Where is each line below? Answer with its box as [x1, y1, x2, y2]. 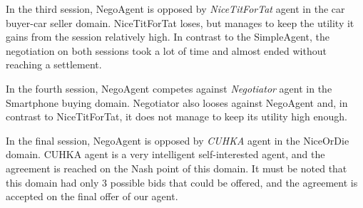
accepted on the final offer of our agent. [6, 189, 178, 204]
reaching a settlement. [6, 57, 102, 72]
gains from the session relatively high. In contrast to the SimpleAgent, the [6, 29, 329, 44]
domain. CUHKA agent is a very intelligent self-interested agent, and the [6, 147, 325, 162]
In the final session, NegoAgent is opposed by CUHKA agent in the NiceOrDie [6, 132, 349, 147]
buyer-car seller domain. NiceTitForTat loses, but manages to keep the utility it [6, 15, 354, 30]
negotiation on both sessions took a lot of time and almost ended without [6, 43, 327, 58]
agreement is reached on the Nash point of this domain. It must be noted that [6, 160, 347, 175]
